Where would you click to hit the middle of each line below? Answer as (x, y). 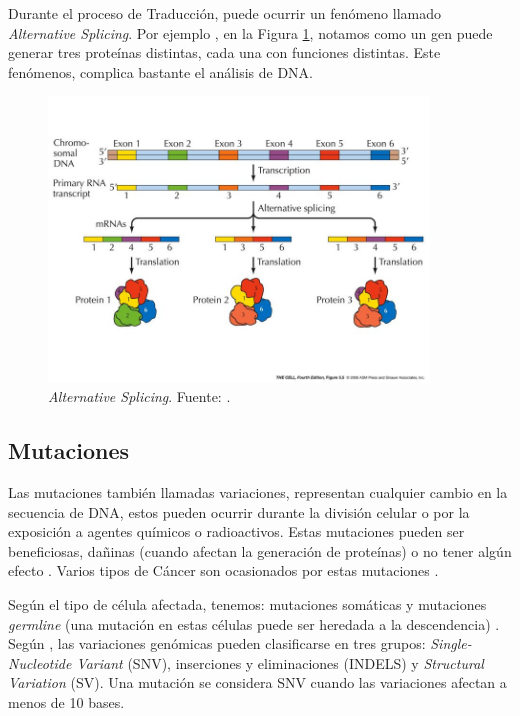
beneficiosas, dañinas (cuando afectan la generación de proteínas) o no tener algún (260, 550)
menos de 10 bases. (66, 701)
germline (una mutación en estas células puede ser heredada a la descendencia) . (254, 623)
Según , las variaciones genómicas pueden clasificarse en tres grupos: (217, 643)
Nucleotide (40, 662)
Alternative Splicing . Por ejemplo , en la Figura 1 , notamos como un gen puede (250, 32)
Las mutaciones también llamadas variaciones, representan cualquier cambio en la (258, 491)
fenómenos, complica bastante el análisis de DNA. (160, 71)
